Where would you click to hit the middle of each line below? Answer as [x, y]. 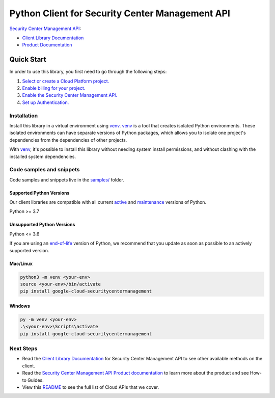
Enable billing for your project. [54, 88]
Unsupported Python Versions [42, 225]
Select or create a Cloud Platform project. [66, 81]
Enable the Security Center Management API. [70, 95]
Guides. [36, 380]
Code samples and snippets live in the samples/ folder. [67, 180]
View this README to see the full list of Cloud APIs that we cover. [91, 387]
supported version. [29, 250]
